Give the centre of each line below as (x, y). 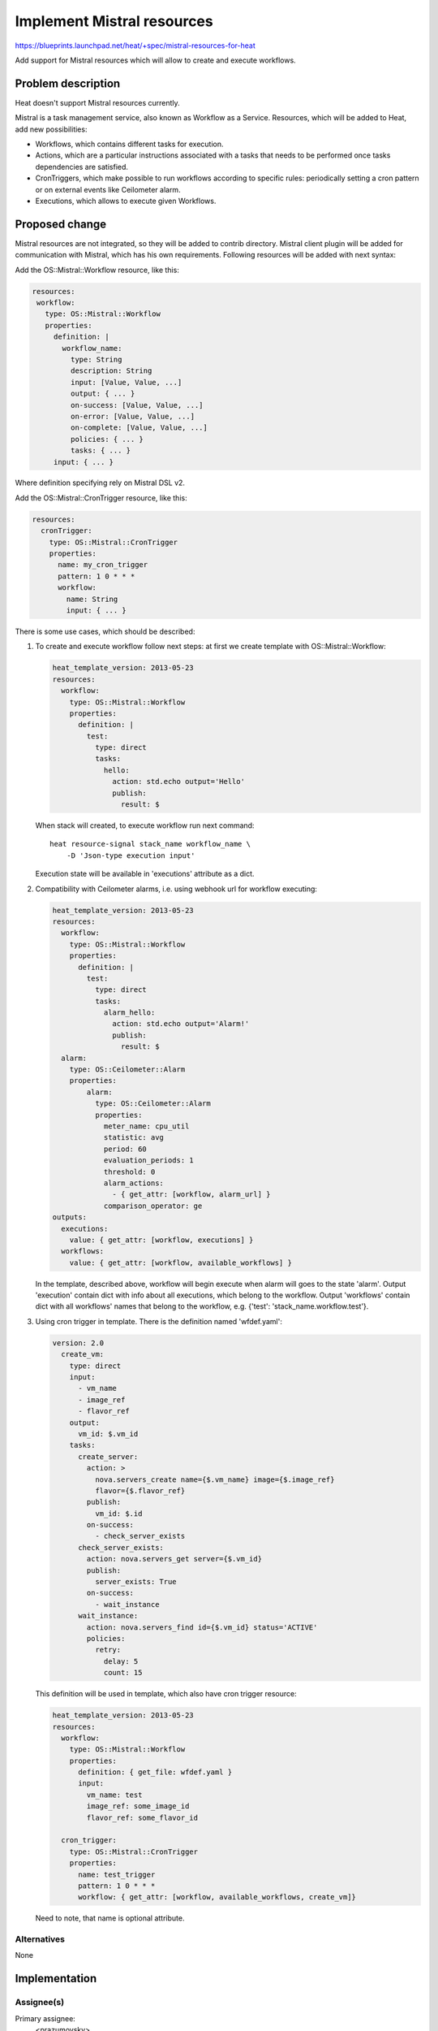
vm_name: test (114, 1795)
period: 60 (125, 1149)
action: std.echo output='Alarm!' (181, 1024)
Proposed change (61, 224)
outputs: (70, 1217)
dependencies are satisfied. (82, 167)
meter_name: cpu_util (146, 1126)
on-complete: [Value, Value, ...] (139, 428)
